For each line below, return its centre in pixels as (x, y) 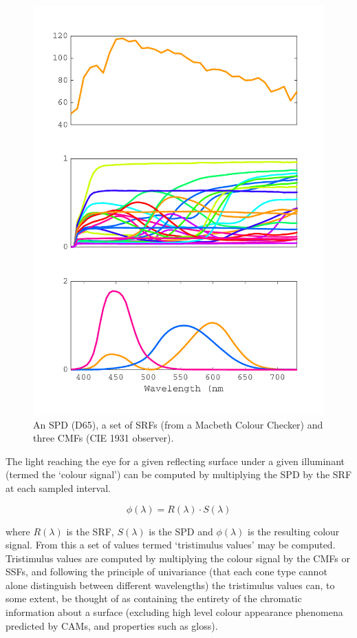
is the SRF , (90, 531)
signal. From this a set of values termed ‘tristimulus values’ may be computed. (171, 545)
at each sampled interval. (58, 487)
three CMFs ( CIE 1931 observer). (104, 438)
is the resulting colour (294, 531)
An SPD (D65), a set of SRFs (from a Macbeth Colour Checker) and (178, 424)
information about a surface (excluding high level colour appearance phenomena (174, 612)
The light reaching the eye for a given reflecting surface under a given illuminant (175, 461)
